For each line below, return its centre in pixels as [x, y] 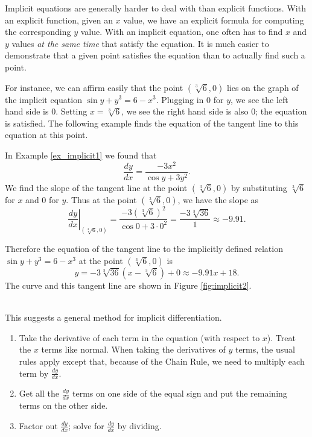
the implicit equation [43, 99]
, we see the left [259, 99]
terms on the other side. [63, 405]
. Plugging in [180, 99]
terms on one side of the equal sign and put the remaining [180, 393]
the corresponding [38, 32]
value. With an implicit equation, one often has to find [182, 32]
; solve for [86, 425]
